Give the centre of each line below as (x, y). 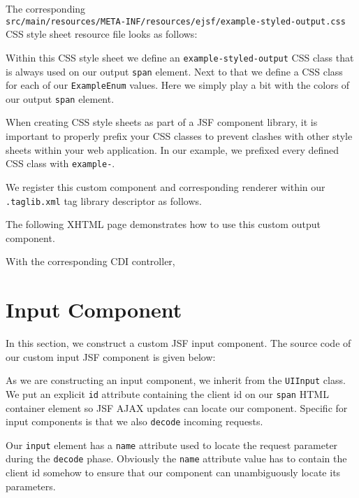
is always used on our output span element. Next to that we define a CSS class (174, 71)
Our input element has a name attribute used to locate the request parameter (172, 444)
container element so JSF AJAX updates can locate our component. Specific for (177, 407)
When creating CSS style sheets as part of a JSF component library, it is (162, 122)
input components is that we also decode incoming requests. (134, 421)
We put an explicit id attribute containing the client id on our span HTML (167, 393)
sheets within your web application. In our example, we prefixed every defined (173, 149)
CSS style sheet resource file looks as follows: (102, 34)
